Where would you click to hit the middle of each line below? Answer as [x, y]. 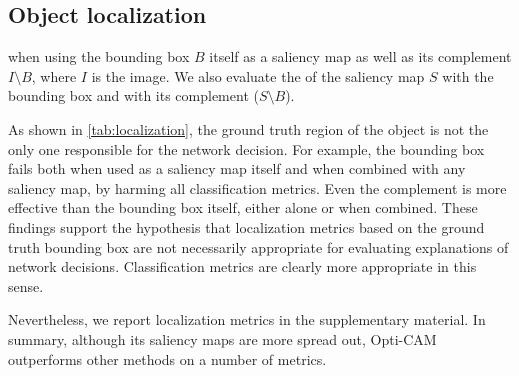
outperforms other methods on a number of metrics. [167, 358]
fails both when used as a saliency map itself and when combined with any [237, 168]
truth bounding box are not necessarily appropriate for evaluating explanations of [258, 246]
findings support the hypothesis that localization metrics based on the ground [246, 226]
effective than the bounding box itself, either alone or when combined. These [243, 207]
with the [468, 75]
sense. [26, 285]
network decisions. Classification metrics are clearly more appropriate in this [242, 266]
